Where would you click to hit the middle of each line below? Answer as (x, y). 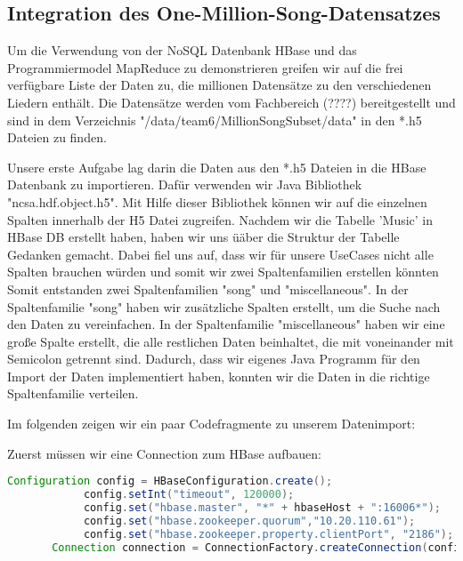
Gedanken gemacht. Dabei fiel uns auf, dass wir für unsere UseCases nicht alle (220, 254)
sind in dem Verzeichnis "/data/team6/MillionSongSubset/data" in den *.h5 (215, 120)
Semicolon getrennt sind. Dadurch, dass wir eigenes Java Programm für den (214, 359)
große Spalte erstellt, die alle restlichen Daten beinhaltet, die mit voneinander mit (231, 341)
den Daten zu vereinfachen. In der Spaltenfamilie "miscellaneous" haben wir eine (226, 324)
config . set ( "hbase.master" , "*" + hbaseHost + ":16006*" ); (262, 508)
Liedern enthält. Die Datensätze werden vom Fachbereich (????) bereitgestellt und (231, 102)
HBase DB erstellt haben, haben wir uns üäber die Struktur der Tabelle (203, 237)
